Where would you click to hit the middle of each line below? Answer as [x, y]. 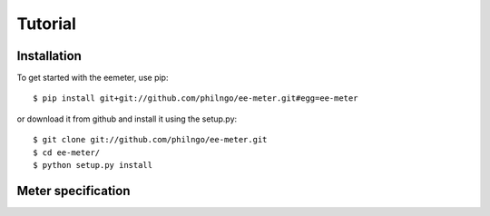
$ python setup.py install [93, 165]
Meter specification [73, 191]
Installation [49, 56]
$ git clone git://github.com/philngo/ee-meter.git [150, 140]
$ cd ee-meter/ [67, 152]
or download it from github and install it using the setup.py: [127, 119]
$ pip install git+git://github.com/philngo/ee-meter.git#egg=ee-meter [196, 98]
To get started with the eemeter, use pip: [93, 78]
